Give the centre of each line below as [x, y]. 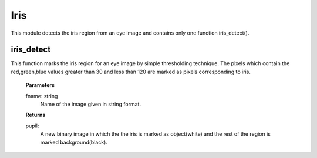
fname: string [42, 96]
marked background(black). [74, 142]
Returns [36, 115]
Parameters [40, 85]
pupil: [32, 126]
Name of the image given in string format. [90, 104]
